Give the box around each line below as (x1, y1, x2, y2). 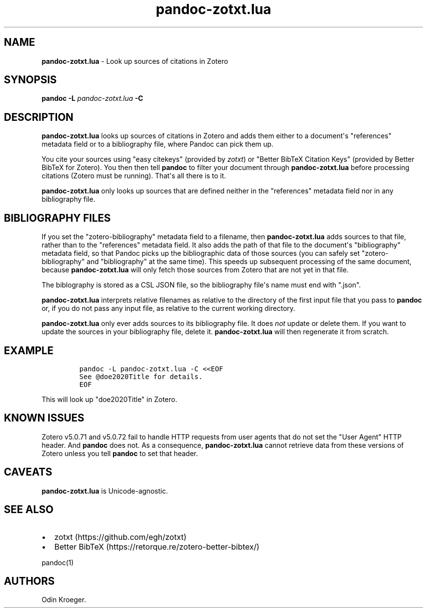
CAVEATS (4, 466, 52, 478)
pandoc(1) (41, 558, 74, 567)
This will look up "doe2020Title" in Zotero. (41, 395, 177, 403)
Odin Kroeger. (41, 595, 86, 604)
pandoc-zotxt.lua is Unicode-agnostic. (41, 486, 168, 495)
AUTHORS (4, 574, 55, 587)
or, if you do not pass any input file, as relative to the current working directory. (41, 304, 295, 313)
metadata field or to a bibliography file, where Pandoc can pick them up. (41, 140, 273, 149)
